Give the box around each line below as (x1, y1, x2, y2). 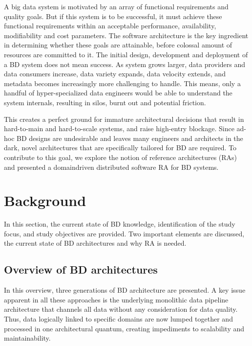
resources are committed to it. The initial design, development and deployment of (4, 49, 248, 59)
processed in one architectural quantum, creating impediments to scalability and (4, 323, 245, 333)
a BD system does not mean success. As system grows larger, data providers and (4, 59, 246, 69)
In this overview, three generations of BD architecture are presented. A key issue (4, 285, 246, 295)
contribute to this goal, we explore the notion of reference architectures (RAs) (4, 152, 237, 162)
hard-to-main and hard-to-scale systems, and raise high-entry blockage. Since (4, 123, 234, 134)
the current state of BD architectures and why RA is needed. (4, 238, 187, 248)
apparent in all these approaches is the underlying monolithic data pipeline (4, 294, 229, 304)
